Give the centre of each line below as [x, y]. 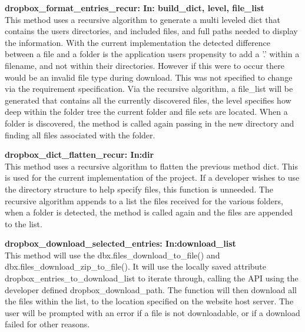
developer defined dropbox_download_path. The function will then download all [151, 289]
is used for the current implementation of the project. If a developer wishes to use [152, 177]
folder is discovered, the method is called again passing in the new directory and [150, 123]
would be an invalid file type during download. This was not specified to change [149, 77]
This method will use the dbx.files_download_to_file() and [112, 255]
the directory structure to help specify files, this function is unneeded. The [139, 189]
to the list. [24, 223]
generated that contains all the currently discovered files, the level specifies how [148, 100]
